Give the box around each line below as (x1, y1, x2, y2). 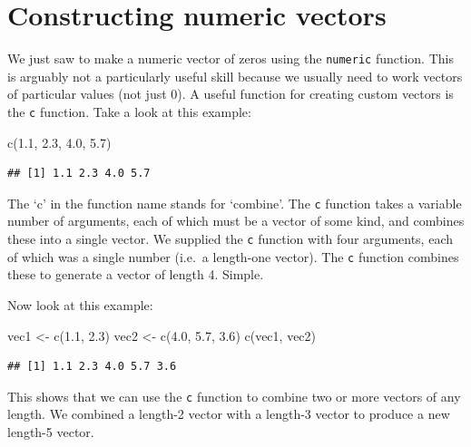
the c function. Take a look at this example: (7, 102, 251, 121)
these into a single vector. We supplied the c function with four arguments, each (7, 229, 453, 248)
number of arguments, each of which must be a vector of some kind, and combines (7, 211, 465, 230)
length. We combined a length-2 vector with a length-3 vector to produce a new (7, 404, 450, 423)
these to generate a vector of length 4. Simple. (7, 265, 264, 284)
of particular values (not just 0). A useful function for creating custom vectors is (7, 84, 454, 103)
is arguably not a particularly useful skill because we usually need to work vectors (7, 66, 463, 85)
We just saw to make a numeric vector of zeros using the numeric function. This (7, 49, 454, 68)
